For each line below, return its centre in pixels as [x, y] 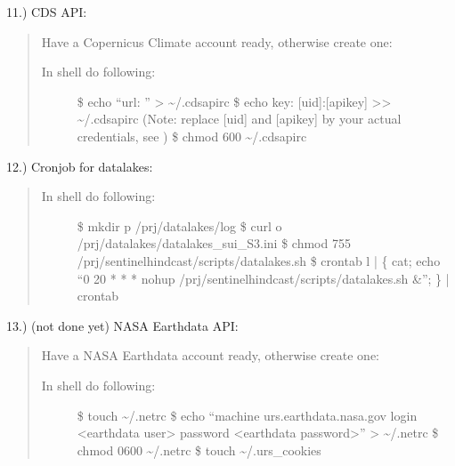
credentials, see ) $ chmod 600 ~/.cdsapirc [192, 136]
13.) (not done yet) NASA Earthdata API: [122, 325]
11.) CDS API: [47, 12]
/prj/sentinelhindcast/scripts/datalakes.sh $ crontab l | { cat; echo [259, 260]
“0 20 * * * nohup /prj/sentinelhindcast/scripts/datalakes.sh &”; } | [263, 278]
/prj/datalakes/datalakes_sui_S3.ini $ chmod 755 [214, 243]
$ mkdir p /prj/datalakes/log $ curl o [179, 225]
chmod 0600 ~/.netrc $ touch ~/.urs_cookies [199, 450]
